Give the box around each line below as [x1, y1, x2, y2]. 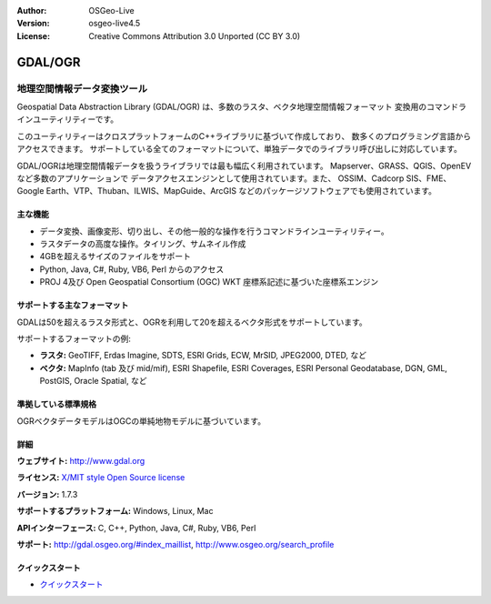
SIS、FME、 [406, 173, 452, 184]
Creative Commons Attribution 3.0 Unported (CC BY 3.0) [88, 30, 301, 41]
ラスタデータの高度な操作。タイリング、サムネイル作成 [39, 238, 246, 249]
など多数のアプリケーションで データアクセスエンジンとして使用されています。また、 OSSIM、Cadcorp [16, 173, 405, 184]
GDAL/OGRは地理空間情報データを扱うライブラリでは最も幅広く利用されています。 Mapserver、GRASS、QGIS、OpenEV [16, 160, 472, 171]
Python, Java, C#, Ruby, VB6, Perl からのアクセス [39, 264, 225, 275]
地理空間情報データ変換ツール [16, 82, 148, 95]
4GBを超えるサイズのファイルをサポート [39, 251, 191, 262]
